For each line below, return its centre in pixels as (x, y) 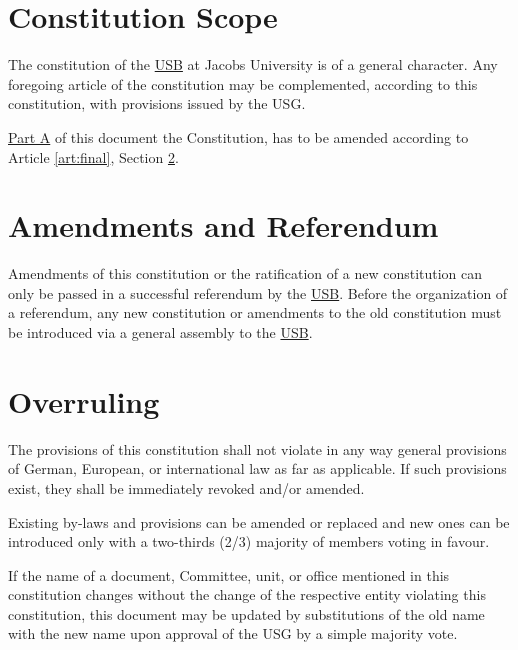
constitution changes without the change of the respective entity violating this (247, 594)
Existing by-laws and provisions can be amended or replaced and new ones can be (259, 521)
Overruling (84, 400)
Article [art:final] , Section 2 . (93, 156)
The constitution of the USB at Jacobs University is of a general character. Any (253, 64)
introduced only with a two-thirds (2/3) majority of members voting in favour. (249, 541)
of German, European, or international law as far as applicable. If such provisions (257, 468)
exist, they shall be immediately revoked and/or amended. (186, 487)
